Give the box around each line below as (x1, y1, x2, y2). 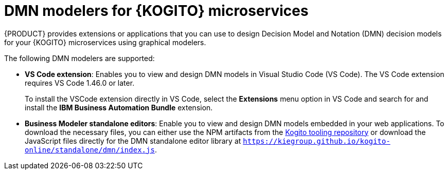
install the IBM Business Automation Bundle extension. (25, 103, 213, 112)
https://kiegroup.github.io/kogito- (243, 137, 390, 145)
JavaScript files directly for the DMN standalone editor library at (25, 136, 241, 145)
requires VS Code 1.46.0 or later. (25, 78, 135, 87)
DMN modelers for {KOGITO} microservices (4, 2, 309, 20)
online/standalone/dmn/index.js (25, 145, 155, 154)
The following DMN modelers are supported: (4, 53, 155, 63)
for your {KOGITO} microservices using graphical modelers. (4, 37, 206, 47)
